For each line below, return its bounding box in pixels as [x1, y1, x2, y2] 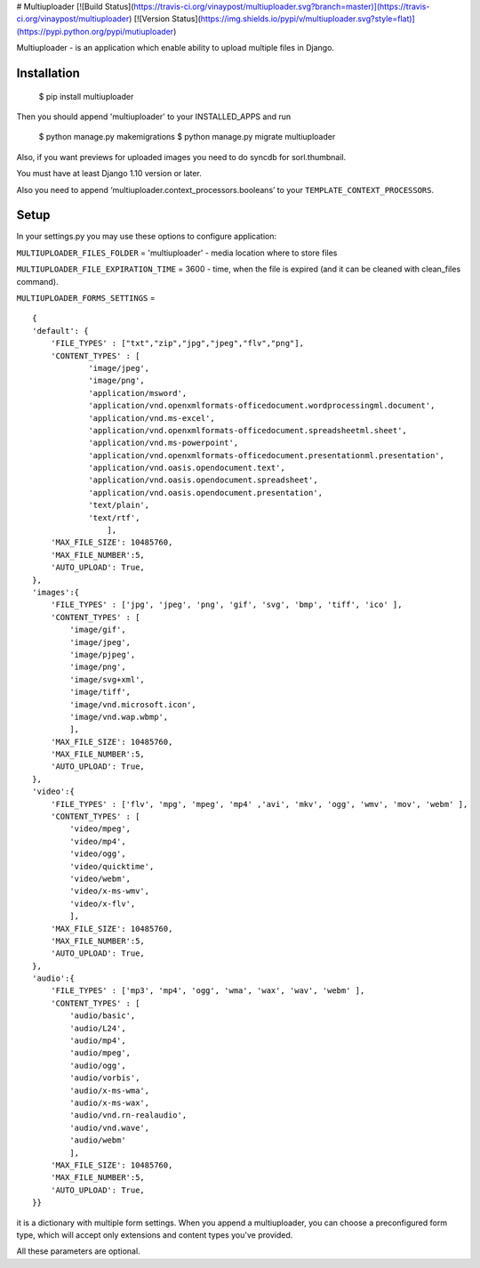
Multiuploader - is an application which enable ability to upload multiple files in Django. [16, 43, 335, 53]
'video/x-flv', [69, 899, 136, 909]
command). [16, 276, 59, 287]
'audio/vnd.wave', [69, 1122, 150, 1133]
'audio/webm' [69, 1135, 126, 1145]
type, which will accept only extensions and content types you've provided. [16, 1229, 293, 1240]
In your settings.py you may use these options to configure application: [16, 231, 277, 242]
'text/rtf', [88, 513, 140, 522]
